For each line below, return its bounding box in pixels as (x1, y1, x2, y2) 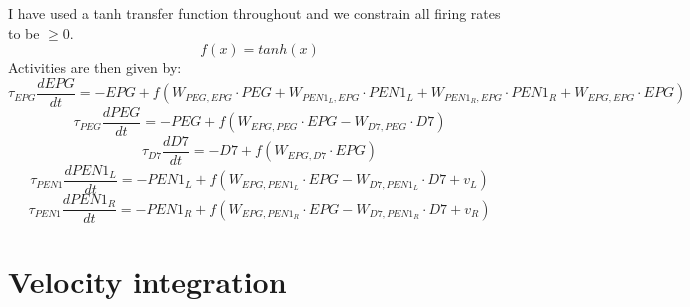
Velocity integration (8, 261, 287, 302)
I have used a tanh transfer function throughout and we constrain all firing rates (8, 3, 501, 23)
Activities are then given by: (8, 57, 182, 78)
